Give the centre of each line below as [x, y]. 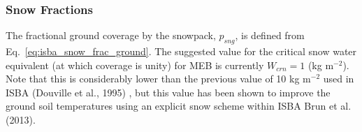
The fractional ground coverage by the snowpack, [111, 35]
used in [339, 79]
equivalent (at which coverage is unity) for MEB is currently [135, 65]
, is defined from [270, 35]
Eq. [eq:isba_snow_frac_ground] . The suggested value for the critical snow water [181, 51]
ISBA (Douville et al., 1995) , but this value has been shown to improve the [168, 92]
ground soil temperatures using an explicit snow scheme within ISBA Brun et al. [179, 106]
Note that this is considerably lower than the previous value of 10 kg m [158, 79]
